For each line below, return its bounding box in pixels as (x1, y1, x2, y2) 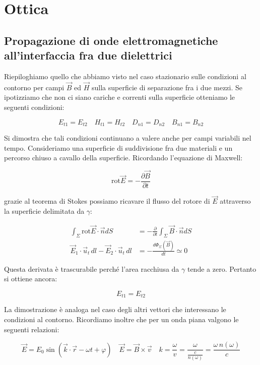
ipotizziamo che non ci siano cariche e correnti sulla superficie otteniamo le (4, 92, 235, 102)
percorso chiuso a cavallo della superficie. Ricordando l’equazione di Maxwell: (4, 152, 243, 163)
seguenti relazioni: (4, 324, 59, 334)
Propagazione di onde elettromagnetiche (4, 32, 218, 48)
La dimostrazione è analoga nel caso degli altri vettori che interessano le (4, 304, 226, 315)
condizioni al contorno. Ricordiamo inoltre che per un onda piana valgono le (4, 314, 239, 324)
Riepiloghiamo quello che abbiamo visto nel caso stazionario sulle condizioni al (4, 71, 246, 81)
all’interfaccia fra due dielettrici (4, 47, 172, 63)
